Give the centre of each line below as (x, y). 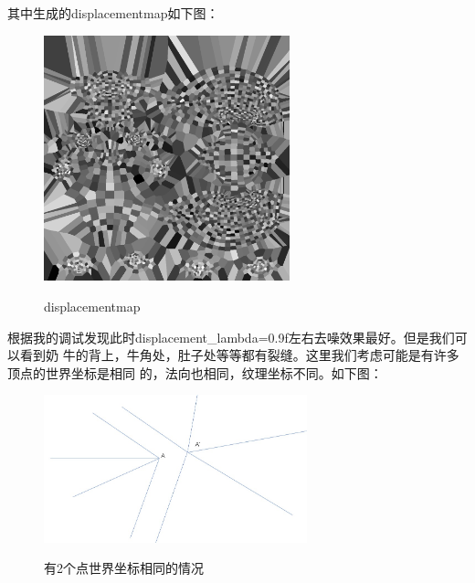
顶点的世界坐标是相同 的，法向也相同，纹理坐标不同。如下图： (195, 372)
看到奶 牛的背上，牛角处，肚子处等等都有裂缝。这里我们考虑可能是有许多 (239, 355)
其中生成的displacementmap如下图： (113, 13)
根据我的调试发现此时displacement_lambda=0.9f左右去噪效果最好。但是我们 (231, 337)
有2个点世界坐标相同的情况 (124, 568)
